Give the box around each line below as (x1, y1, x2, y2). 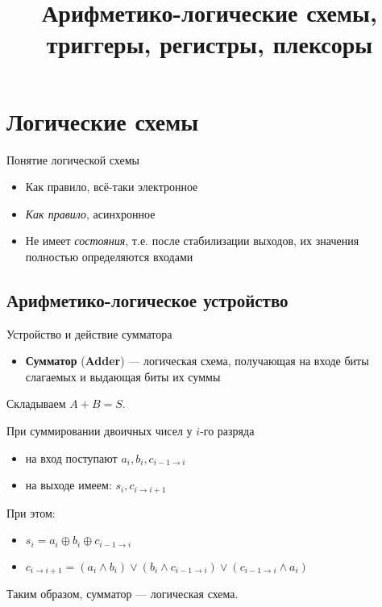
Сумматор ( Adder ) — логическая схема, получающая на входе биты (25, 352, 369, 369)
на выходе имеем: (25, 476, 112, 493)
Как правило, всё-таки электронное (25, 178, 198, 195)
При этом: (6, 504, 56, 521)
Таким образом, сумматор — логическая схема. (6, 585, 239, 602)
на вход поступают (25, 449, 118, 466)
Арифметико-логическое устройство (6, 287, 289, 312)
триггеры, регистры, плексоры (46, 27, 373, 60)
